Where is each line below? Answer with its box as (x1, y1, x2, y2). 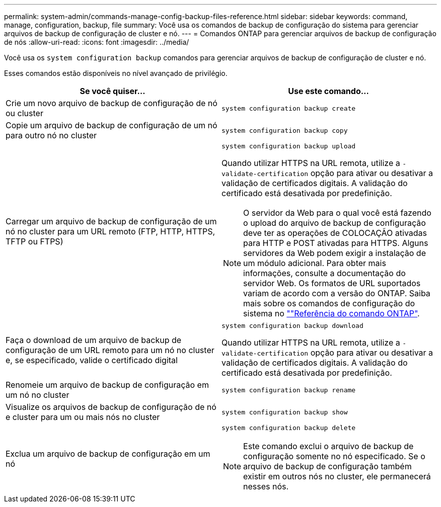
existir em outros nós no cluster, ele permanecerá (243, 471, 431, 481)
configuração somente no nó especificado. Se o (243, 451, 425, 461)
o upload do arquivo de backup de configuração (243, 218, 426, 228)
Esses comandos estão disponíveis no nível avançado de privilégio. (4, 69, 228, 77)
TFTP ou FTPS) (6, 236, 63, 246)
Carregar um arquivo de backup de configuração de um (6, 216, 217, 226)
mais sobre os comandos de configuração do (243, 298, 415, 308)
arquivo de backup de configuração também (243, 461, 412, 471)
